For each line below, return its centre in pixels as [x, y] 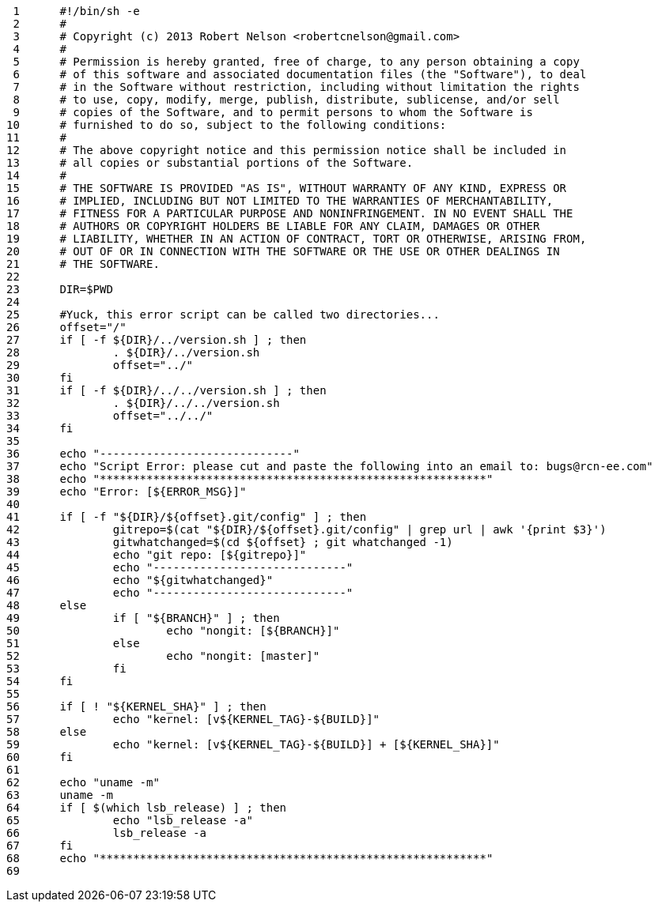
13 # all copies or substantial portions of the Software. [210, 163]
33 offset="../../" [110, 416]
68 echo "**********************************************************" [250, 858]
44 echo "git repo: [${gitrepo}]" [157, 555]
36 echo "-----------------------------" [153, 454]
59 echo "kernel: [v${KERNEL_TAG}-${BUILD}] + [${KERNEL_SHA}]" [253, 744]
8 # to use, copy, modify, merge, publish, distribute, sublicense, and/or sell [286, 100]
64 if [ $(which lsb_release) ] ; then [147, 808]
